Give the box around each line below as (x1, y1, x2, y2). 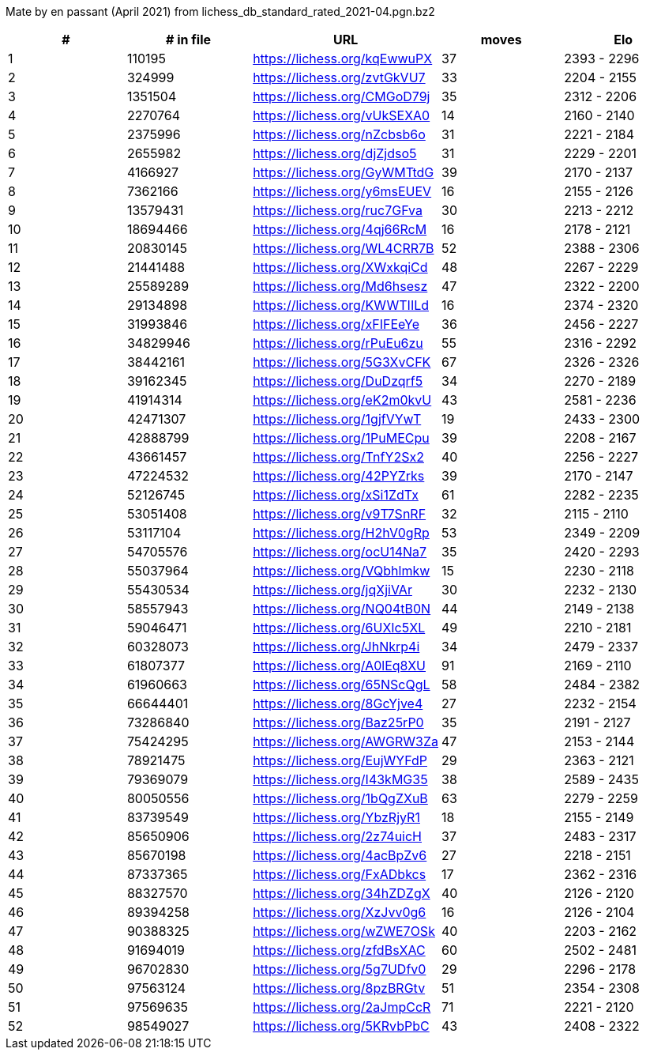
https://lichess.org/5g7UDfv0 (253, 961, 426, 977)
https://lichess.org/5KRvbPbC (253, 1018, 430, 1034)
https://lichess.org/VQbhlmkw (253, 563, 430, 579)
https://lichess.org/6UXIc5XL (253, 620, 426, 635)
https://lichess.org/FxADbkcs (253, 866, 426, 882)
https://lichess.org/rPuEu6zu (253, 335, 423, 351)
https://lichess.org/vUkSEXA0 (253, 107, 430, 123)
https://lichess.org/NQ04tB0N (253, 601, 431, 617)
